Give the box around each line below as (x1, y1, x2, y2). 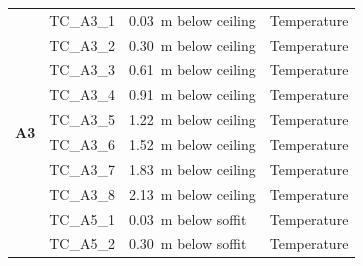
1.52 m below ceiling (128, 133, 256, 154)
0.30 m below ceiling (128, 34, 256, 55)
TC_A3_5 (49, 109, 115, 130)
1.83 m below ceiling (128, 158, 256, 179)
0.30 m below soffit (128, 233, 247, 254)
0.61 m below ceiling (128, 59, 256, 80)
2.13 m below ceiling (128, 183, 256, 204)
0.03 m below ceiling (128, 9, 256, 30)
